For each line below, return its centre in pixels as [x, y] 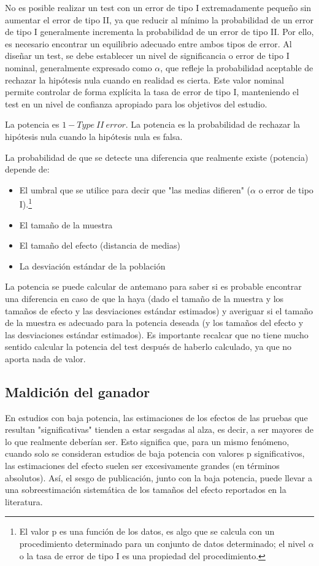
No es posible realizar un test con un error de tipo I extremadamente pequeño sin [158, 7]
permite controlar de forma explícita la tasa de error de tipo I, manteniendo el [152, 92]
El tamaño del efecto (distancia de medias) [100, 245]
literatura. [24, 501]
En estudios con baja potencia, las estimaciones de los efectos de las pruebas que [156, 417]
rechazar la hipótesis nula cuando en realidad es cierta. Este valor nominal [144, 79]
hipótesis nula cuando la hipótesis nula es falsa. [94, 136]
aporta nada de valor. [45, 358]
